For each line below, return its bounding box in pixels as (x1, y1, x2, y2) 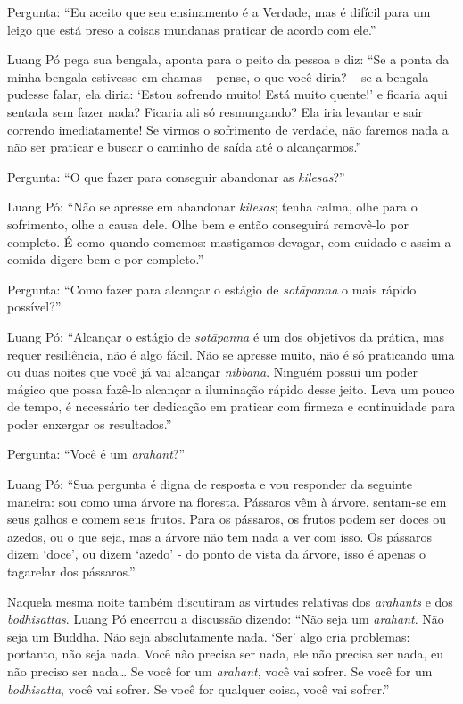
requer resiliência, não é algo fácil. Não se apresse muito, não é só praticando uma (7, 344, 455, 363)
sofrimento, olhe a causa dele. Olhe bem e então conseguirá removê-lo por (7, 214, 409, 233)
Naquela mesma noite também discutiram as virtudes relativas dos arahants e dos (7, 592, 453, 610)
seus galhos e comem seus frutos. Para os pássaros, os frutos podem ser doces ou (7, 509, 447, 528)
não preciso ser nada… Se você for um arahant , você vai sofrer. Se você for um (7, 662, 433, 680)
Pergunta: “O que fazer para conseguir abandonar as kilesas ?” (7, 167, 345, 186)
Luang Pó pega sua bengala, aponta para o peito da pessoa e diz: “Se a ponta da (7, 50, 450, 69)
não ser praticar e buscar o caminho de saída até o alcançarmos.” (7, 137, 362, 156)
